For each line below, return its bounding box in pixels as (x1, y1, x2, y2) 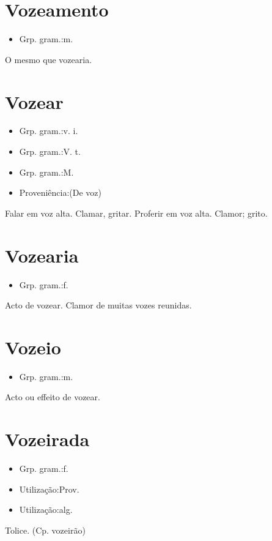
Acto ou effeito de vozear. (5, 390, 100, 403)
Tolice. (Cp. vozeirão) (5, 523, 86, 536)
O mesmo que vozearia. (5, 53, 92, 65)
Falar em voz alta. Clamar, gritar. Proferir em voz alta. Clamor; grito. (5, 206, 268, 219)
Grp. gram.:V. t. (19, 145, 81, 158)
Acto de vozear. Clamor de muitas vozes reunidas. (5, 299, 192, 312)
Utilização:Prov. (19, 482, 79, 495)
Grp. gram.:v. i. (19, 124, 78, 137)
